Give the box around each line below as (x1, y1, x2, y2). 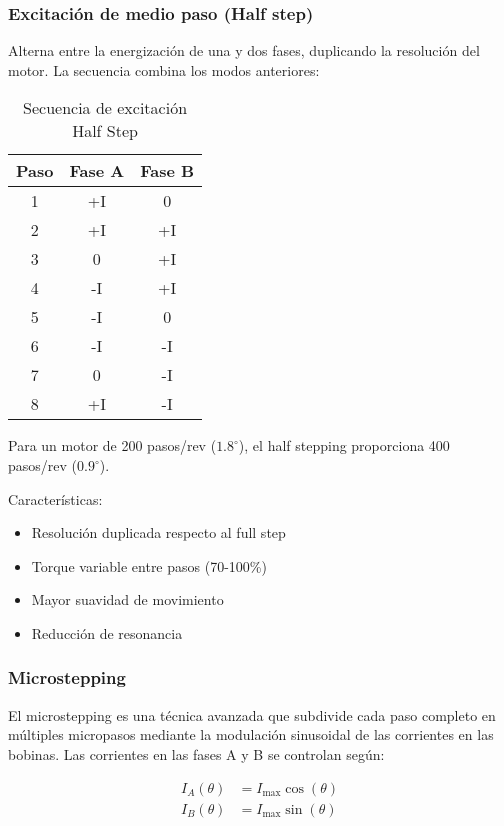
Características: (8, 488, 103, 509)
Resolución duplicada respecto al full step (31, 522, 286, 543)
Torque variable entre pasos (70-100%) (31, 555, 267, 576)
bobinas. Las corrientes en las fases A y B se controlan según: (8, 743, 385, 764)
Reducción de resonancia (31, 622, 183, 643)
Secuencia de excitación (23, 96, 188, 120)
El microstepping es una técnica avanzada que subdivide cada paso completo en (8, 704, 496, 725)
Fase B (140, 159, 195, 183)
